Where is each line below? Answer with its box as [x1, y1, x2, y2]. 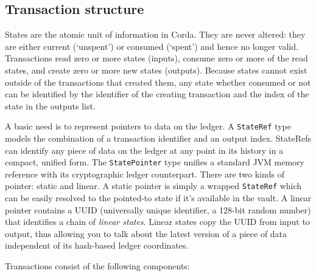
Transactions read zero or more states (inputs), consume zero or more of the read [5, 52, 308, 64]
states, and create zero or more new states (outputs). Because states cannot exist [5, 63, 307, 76]
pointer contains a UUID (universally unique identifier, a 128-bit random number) [5, 203, 311, 216]
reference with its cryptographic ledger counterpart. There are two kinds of [5, 167, 285, 180]
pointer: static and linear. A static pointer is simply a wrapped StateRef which [5, 179, 302, 192]
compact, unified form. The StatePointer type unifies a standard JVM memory [5, 156, 304, 168]
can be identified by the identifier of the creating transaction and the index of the [5, 88, 309, 100]
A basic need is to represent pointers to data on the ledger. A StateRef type [5, 120, 291, 133]
